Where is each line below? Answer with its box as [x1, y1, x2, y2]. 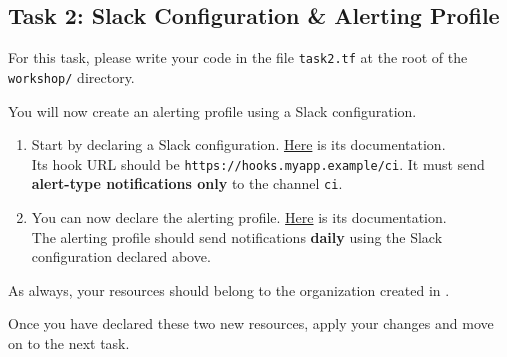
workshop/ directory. [8, 66, 135, 87]
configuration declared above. [31, 246, 211, 267]
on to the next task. [8, 332, 130, 353]
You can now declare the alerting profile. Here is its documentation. [31, 207, 447, 228]
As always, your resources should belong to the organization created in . [8, 279, 450, 300]
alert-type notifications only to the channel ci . [31, 173, 343, 194]
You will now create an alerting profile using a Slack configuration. [8, 100, 417, 121]
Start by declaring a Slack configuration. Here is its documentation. [31, 134, 446, 155]
